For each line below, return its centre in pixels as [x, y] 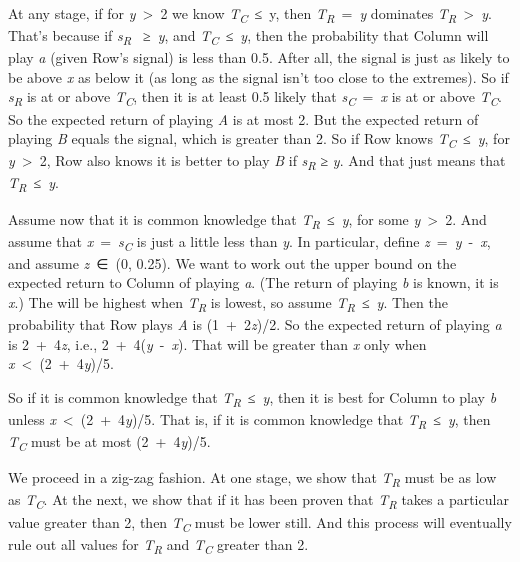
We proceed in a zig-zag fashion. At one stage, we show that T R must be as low [252, 479]
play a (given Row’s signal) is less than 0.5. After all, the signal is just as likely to [259, 57]
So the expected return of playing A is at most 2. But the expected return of [243, 118]
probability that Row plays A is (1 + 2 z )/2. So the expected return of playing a [255, 324]
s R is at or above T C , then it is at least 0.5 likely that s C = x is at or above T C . [255, 98]
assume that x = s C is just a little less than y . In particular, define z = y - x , [249, 242]
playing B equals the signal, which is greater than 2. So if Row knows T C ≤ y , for [259, 139]
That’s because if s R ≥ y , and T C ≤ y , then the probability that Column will [248, 36]
